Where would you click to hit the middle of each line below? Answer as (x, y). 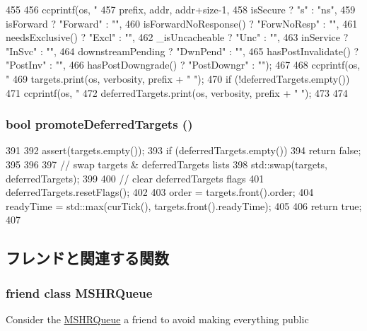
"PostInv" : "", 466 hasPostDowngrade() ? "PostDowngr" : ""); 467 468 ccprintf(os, (183, 65)
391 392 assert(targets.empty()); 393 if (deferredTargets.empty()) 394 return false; (183, 150)
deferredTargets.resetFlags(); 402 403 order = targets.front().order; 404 (160, 192)
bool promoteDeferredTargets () (99, 124)
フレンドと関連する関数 (87, 258)
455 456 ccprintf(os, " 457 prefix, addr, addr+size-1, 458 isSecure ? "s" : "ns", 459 (181, 9)
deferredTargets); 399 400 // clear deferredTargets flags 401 (135, 178)
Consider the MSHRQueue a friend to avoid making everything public (157, 319)
